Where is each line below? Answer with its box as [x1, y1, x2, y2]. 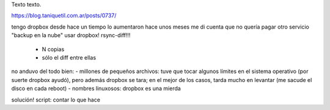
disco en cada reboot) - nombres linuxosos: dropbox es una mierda [11, 85, 182, 92]
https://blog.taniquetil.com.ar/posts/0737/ [11, 12, 117, 19]
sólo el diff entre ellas [42, 53, 97, 61]
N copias [42, 46, 65, 53]
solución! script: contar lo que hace [11, 96, 101, 103]
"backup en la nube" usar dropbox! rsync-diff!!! [11, 32, 131, 39]
